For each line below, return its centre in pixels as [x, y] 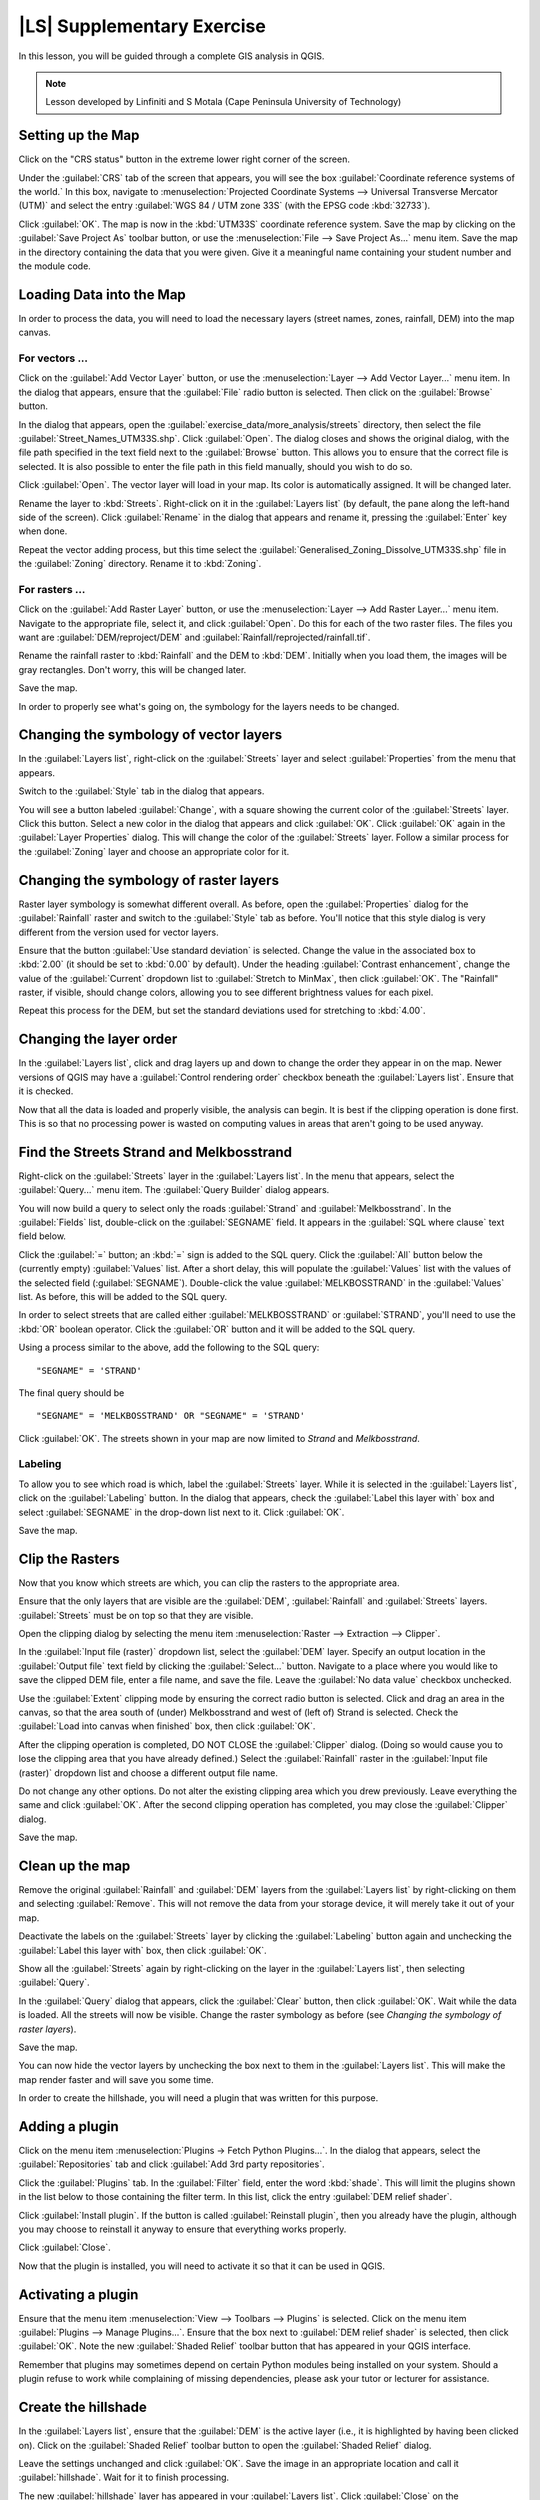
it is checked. [46, 1091]
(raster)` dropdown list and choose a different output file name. [148, 1772]
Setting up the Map [79, 135]
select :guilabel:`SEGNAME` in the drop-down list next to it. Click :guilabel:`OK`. [181, 1512]
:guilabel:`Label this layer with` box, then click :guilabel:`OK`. [142, 1950]
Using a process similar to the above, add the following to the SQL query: [169, 1347]
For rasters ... [52, 589]
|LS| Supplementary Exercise [142, 26]
